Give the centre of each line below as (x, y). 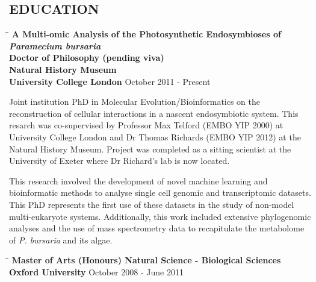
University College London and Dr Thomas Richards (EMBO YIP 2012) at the (155, 136)
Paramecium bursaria (55, 45)
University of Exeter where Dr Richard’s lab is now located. (119, 161)
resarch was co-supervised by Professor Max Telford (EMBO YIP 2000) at (146, 125)
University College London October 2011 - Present (110, 81)
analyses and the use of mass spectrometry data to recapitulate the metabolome (157, 228)
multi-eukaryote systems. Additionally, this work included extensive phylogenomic (160, 216)
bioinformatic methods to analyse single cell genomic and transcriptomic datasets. (160, 193)
